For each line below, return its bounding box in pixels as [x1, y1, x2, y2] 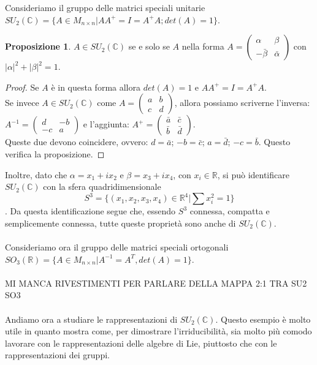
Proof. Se [5, 80, 39, 93]
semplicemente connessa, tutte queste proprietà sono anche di [5, 216, 236, 229]
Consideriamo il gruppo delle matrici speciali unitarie [5, 1, 205, 13]
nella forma [181, 40, 224, 53]
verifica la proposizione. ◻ [5, 147, 105, 160]
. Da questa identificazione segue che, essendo [5, 205, 176, 217]
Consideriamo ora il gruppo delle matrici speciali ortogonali [5, 241, 229, 254]
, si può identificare [217, 168, 289, 181]
